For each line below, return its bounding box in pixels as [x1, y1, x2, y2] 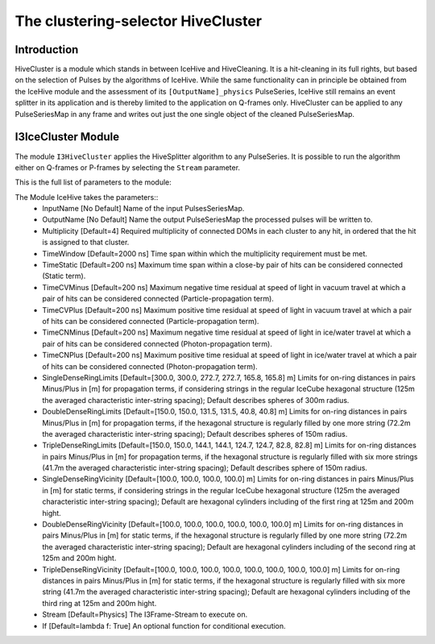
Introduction [14, 43, 79, 56]
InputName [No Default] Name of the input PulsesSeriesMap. [42, 204, 245, 214]
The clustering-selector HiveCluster [14, 12, 262, 30]
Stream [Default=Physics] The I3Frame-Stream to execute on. [42, 609, 248, 620]
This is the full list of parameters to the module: [14, 177, 172, 187]
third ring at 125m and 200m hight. [42, 598, 157, 608]
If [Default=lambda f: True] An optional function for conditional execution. [42, 621, 286, 630]
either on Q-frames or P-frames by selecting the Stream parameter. [14, 162, 241, 172]
